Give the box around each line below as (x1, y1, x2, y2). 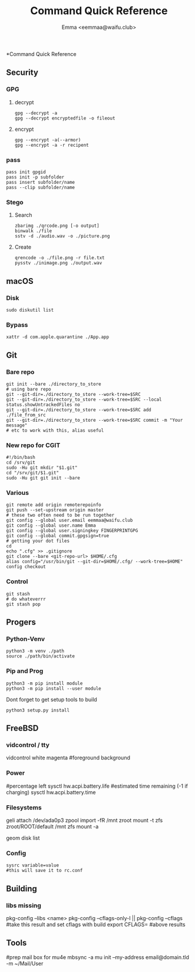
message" (6, 422, 28, 428)
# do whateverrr (6, 596, 46, 602)
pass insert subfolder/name (6, 179, 75, 185)
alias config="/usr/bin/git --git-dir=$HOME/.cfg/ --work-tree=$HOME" (6, 558, 183, 565)
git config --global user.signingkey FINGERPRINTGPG (6, 528, 138, 534)
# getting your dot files (6, 538, 70, 544)
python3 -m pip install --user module (6, 685, 101, 692)
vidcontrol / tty (6, 741, 50, 749)
